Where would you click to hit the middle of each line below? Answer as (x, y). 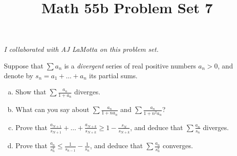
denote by (19, 75)
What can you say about (52, 109)
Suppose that (24, 65)
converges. (178, 145)
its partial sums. (113, 75)
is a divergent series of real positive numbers (130, 65)
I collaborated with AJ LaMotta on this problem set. (81, 49)
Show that (31, 92)
